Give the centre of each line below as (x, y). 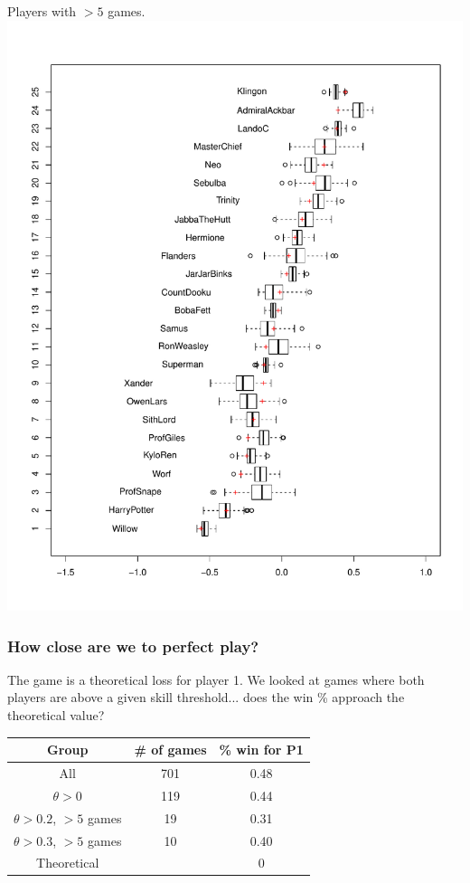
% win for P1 (261, 750)
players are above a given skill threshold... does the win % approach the (206, 697)
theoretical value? (56, 715)
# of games (170, 750)
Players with (42, 11)
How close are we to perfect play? (133, 646)
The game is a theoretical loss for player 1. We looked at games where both (216, 679)
